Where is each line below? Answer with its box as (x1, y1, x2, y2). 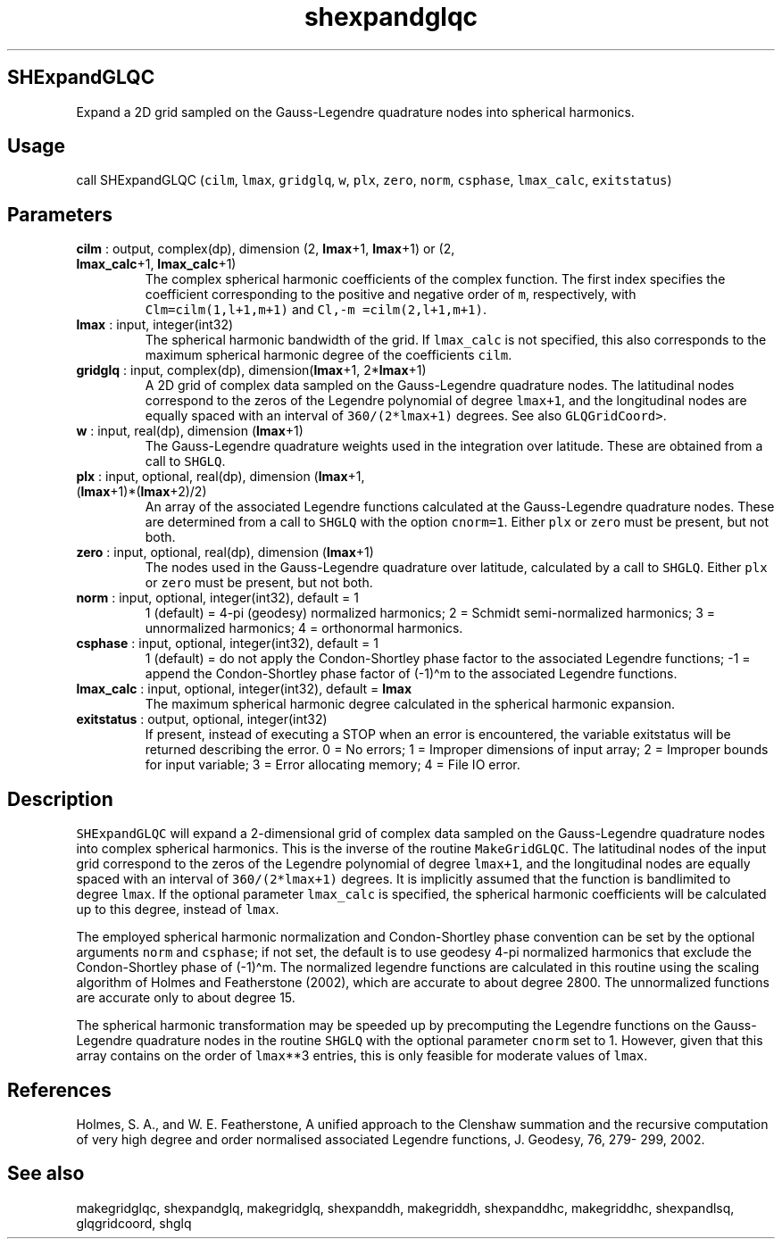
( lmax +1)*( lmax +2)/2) (76, 484, 207, 500)
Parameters (7, 203, 112, 226)
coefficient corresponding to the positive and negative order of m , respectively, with (145, 287, 636, 303)
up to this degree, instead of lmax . (76, 901, 279, 918)
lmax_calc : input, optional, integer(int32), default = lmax (76, 681, 412, 697)
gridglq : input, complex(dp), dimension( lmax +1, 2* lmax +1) (76, 362, 427, 378)
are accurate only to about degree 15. (76, 990, 295, 1006)
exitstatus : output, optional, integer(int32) (76, 711, 328, 727)
